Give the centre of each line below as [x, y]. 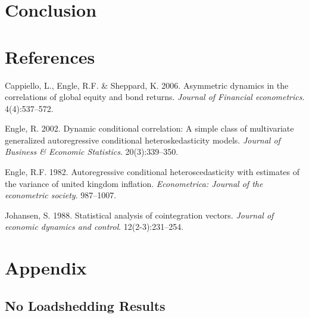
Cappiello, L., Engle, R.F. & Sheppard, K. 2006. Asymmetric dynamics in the [147, 85]
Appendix [46, 268]
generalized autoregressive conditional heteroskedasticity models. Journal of [143, 140]
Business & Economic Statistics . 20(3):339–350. [92, 152]
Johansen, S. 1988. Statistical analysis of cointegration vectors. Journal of [139, 215]
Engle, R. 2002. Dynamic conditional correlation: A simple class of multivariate [149, 128]
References [50, 56]
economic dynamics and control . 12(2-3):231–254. [94, 227]
